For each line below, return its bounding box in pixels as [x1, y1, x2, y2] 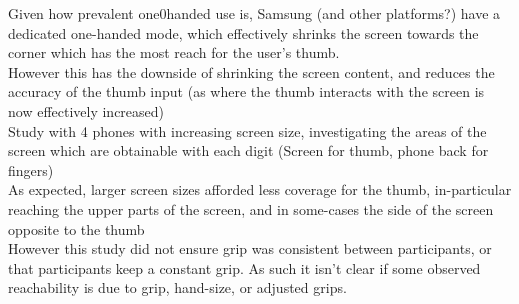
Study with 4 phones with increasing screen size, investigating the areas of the [8, 120, 487, 141]
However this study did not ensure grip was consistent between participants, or [8, 238, 492, 259]
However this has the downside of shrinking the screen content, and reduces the [8, 61, 495, 82]
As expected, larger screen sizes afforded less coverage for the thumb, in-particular [8, 179, 512, 200]
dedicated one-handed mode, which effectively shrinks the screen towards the [8, 22, 479, 43]
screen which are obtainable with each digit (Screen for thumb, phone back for [8, 140, 489, 161]
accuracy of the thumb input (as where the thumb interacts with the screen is [8, 81, 485, 102]
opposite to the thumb [8, 218, 145, 239]
